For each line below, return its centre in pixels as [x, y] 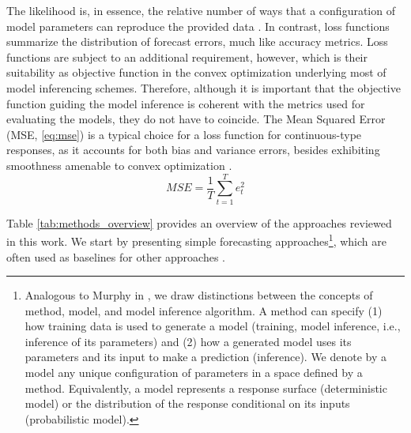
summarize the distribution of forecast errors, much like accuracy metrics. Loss [197, 41]
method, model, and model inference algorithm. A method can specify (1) [204, 310]
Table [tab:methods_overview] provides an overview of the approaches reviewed [199, 222]
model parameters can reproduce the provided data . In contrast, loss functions [198, 26]
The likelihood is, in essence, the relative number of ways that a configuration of [201, 10]
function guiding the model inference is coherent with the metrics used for [186, 103]
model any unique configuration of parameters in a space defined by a [194, 373]
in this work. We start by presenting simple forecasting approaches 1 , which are [196, 240]
